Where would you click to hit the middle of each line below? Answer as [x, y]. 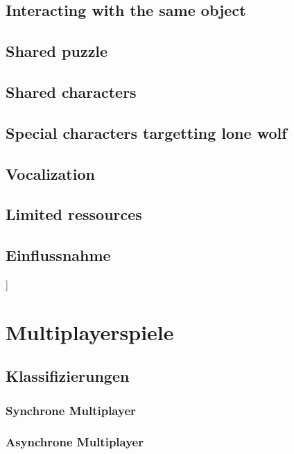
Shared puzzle [57, 51]
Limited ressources [74, 214]
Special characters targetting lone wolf [146, 132]
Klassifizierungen [68, 376]
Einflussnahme [58, 255]
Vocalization [50, 173]
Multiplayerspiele [90, 331]
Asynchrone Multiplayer [75, 442]
